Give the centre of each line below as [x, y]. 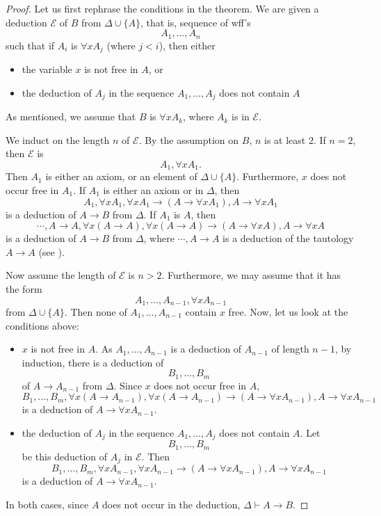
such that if [30, 45]
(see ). [51, 251]
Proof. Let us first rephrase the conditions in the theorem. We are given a [162, 8]
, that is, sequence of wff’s [195, 22]
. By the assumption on [189, 139]
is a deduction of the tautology [288, 238]
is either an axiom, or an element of [121, 176]
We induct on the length [58, 139]
